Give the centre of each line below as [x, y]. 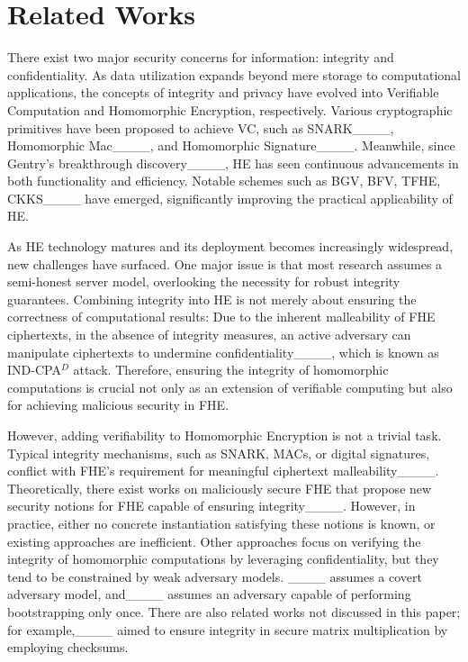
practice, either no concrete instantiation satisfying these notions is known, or [221, 523]
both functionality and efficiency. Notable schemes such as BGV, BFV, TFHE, [224, 181]
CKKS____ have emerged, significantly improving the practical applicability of [230, 198]
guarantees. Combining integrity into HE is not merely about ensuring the [212, 299]
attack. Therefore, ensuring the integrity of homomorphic [231, 370]
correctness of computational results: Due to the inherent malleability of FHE [221, 317]
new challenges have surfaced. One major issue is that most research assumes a [225, 263]
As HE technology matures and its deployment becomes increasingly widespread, [230, 246]
